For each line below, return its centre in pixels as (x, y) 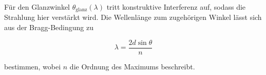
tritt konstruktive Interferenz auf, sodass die (176, 7)
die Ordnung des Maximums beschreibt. (132, 66)
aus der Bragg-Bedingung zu (49, 27)
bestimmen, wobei (33, 66)
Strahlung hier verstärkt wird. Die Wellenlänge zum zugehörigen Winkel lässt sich (133, 17)
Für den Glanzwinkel (37, 7)
